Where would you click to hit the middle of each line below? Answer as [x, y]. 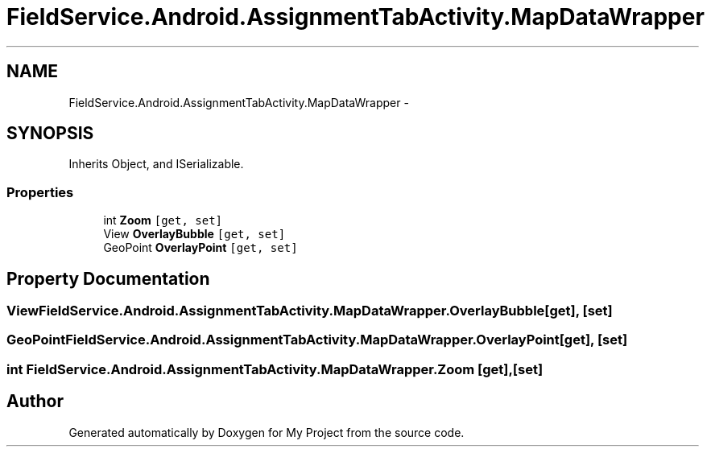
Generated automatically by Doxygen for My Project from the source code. [267, 432]
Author [35, 402]
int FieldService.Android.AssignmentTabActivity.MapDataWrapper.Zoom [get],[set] [275, 369]
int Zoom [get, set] [163, 220]
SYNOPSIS [50, 134]
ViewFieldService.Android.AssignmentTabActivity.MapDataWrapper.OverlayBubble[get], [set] [310, 311]
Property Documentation [108, 278]
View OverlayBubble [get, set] [194, 234]
